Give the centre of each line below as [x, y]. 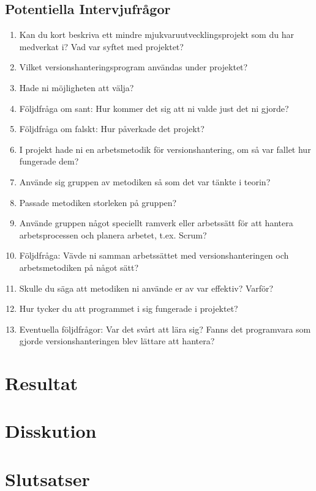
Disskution [51, 431]
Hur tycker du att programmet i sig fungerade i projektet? [129, 308]
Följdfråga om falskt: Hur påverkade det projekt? [112, 129]
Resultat [42, 383]
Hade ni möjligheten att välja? [77, 87]
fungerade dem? [49, 161]
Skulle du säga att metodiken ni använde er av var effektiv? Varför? [146, 288]
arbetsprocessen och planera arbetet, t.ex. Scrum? [113, 234]
